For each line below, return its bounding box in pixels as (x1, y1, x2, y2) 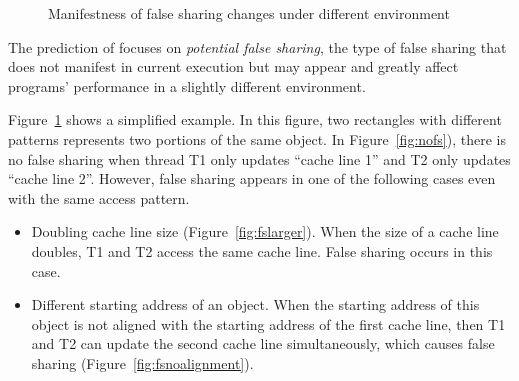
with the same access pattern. (8, 187, 190, 208)
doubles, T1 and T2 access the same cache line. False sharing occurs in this (31, 240, 493, 261)
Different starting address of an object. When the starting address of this (31, 294, 480, 315)
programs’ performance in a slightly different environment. (8, 75, 366, 96)
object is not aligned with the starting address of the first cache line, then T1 (31, 313, 506, 334)
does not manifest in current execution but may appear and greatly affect (8, 56, 459, 77)
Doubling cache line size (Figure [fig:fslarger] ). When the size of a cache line (31, 221, 499, 242)
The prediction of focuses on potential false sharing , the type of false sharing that (8, 36, 507, 57)
